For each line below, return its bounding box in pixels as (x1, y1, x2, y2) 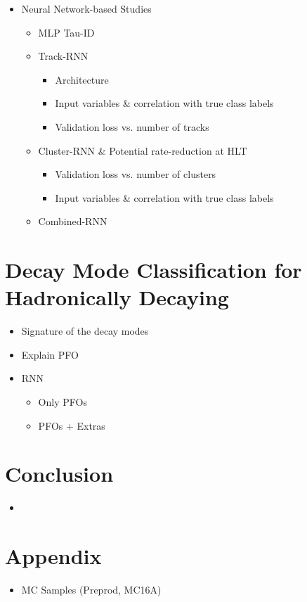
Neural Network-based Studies (21, 1, 152, 15)
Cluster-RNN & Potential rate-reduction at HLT (38, 143, 247, 158)
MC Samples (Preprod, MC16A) (21, 582, 162, 597)
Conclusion (5, 459, 114, 488)
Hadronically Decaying (5, 283, 229, 312)
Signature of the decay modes (21, 324, 149, 338)
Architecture (55, 72, 109, 87)
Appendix (5, 542, 102, 570)
